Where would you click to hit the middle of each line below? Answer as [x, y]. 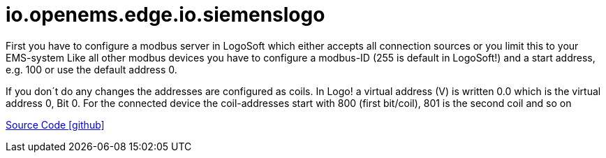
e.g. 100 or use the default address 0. [91, 69]
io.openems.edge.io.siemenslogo [165, 15]
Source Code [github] [55, 124]
